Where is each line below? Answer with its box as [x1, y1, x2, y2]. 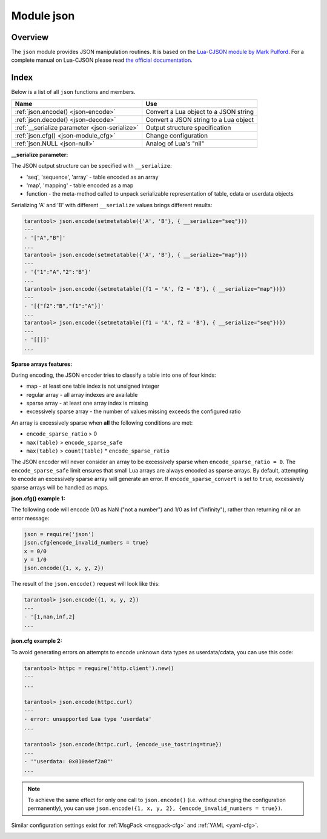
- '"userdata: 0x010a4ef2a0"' [24, 758, 114, 765]
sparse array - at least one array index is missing [26, 400, 148, 407]
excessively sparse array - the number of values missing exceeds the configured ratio [26, 408, 242, 415]
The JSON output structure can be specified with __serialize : [11, 162, 172, 170]
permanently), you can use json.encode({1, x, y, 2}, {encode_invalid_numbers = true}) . [27, 804, 283, 812]
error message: [11, 514, 50, 522]
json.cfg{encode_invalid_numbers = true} [24, 539, 149, 546]
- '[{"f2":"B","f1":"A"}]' [24, 302, 104, 309]
